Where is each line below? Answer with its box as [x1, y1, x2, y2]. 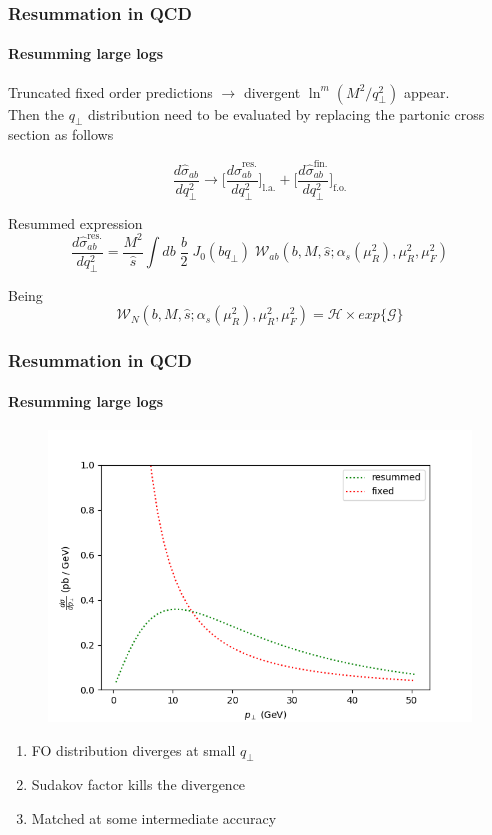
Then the [8, 103, 64, 124]
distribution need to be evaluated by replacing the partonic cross [87, 103, 485, 124]
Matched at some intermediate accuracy [31, 807, 277, 828]
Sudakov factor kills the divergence [31, 774, 246, 795]
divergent [243, 81, 301, 102]
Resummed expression [8, 212, 143, 233]
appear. [403, 81, 450, 102]
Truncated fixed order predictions [8, 81, 213, 102]
